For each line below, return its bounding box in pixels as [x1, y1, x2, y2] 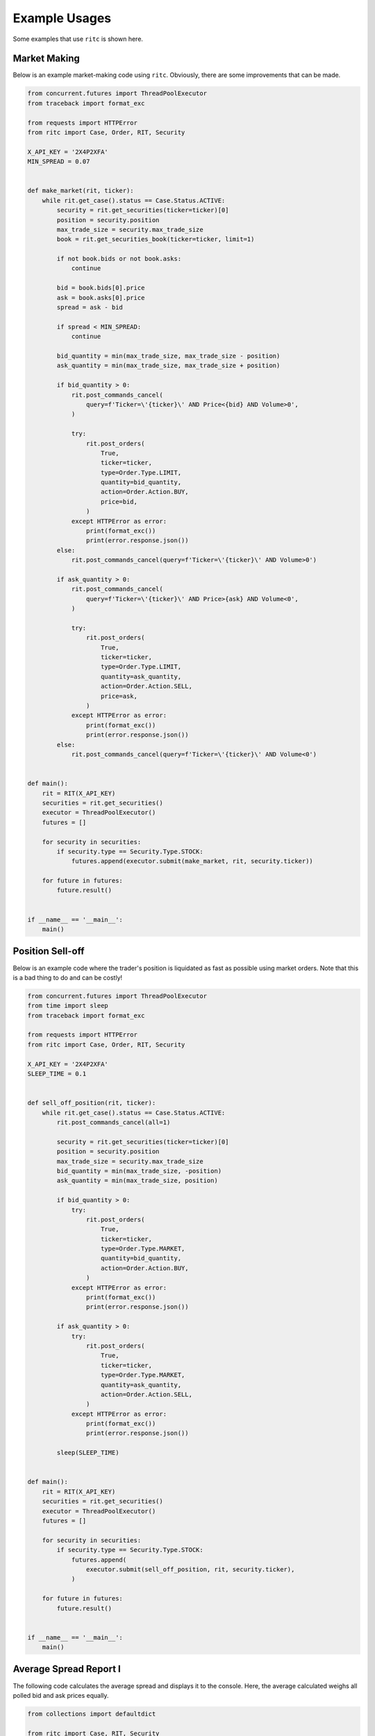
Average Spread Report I [12, 1663, 122, 1675]
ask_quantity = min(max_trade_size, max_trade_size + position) [56, 362, 281, 369]
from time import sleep [27, 1002, 109, 1010]
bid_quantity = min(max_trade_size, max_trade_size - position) [56, 351, 281, 360]
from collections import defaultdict [27, 1710, 156, 1718]
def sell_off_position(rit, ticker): [27, 1099, 156, 1107]
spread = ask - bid [56, 303, 123, 312]
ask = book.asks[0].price [56, 294, 145, 301]
